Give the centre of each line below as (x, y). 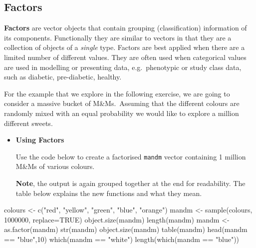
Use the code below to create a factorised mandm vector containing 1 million (131, 156)
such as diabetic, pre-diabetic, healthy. (63, 77)
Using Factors (40, 140)
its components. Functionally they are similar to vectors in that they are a (118, 37)
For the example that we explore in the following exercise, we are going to (117, 93)
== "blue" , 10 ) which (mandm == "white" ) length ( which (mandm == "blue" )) (122, 239)
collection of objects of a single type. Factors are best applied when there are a (125, 47)
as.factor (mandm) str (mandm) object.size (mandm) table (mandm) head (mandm (126, 229)
